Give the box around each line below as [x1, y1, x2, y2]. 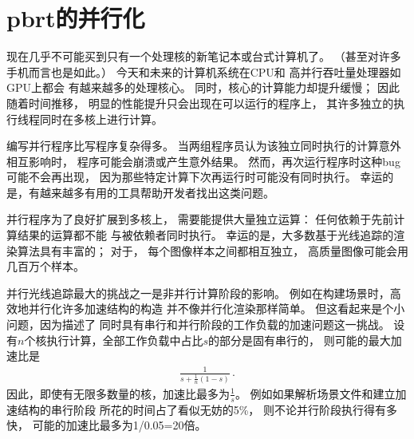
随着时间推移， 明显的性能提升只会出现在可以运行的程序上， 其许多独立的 [6, 94, 394, 111]
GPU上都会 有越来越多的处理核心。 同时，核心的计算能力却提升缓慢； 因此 [6, 79, 400, 96]
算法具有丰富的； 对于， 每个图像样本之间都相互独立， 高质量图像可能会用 [17, 242, 408, 259]
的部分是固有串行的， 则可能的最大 [207, 331, 391, 348]
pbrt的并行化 [6, 2, 145, 34]
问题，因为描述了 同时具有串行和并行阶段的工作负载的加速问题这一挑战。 [6, 316, 390, 333]
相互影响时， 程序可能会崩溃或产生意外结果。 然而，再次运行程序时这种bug [6, 152, 400, 169]
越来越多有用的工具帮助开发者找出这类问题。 [39, 184, 274, 200]
